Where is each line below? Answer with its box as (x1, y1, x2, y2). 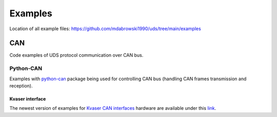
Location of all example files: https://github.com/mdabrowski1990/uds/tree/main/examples (9, 26, 201, 32)
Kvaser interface (9, 96, 46, 102)
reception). (9, 82, 33, 89)
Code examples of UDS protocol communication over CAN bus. (9, 52, 144, 58)
